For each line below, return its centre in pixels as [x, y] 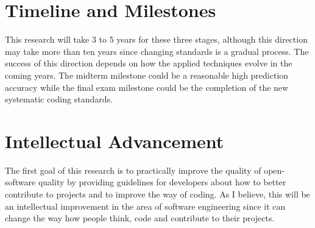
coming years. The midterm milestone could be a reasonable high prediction [147, 75]
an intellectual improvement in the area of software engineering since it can [145, 206]
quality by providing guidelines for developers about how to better [162, 182]
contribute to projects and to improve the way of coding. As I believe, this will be [157, 194]
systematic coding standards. [59, 99]
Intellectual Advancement [115, 141]
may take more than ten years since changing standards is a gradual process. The [157, 51]
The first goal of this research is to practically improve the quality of [133, 170]
